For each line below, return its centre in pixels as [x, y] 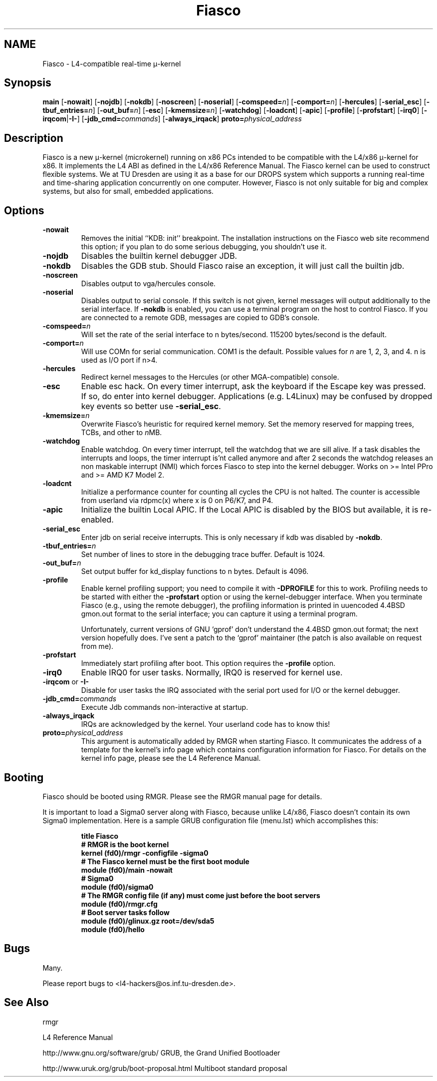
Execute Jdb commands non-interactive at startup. [165, 707]
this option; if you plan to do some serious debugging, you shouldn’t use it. [204, 247]
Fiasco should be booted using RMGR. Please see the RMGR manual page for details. [182, 796]
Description [34, 138]
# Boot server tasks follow [125, 912]
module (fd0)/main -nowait [127, 870]
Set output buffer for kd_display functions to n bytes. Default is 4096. [195, 571]
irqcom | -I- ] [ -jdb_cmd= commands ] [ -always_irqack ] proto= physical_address [172, 119]
